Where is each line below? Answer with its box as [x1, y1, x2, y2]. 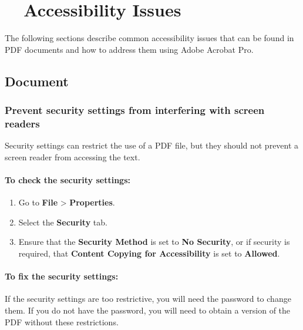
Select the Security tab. [18, 215, 107, 228]
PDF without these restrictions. [5, 315, 119, 328]
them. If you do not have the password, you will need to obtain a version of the [5, 304, 291, 316]
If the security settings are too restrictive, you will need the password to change [5, 292, 291, 305]
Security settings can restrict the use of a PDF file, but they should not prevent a [5, 139, 299, 151]
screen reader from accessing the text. [5, 150, 140, 163]
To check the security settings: [5, 174, 130, 186]
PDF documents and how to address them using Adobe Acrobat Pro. [5, 43, 254, 55]
